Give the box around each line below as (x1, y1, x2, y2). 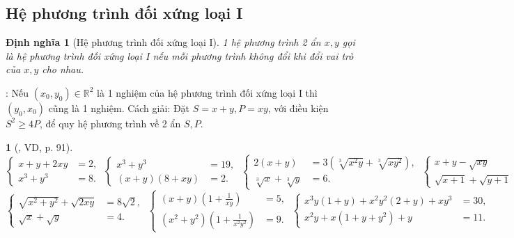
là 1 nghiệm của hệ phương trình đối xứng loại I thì (97, 85, 318, 100)
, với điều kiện (267, 100, 329, 115)
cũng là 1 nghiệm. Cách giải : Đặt (48, 100, 190, 115)
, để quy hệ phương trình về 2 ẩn (39, 116, 181, 130)
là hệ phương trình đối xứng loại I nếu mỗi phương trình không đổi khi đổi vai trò (6, 48, 354, 63)
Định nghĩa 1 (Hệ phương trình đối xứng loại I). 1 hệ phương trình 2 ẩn (6, 35, 321, 49)
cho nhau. (42, 62, 84, 77)
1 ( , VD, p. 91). (6, 139, 73, 154)
